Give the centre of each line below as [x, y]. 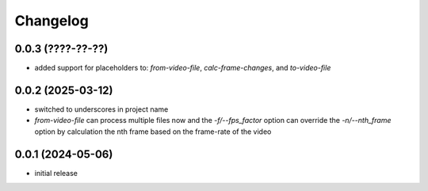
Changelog [52, 21]
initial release [56, 173]
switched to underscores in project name [101, 109]
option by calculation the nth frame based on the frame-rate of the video [153, 132]
